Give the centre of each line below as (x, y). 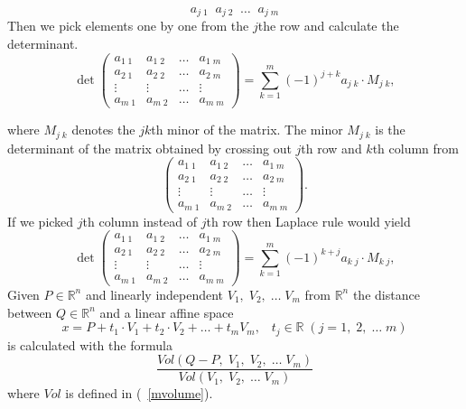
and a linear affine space (167, 312)
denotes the (103, 130)
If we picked (41, 221)
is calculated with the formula (90, 344)
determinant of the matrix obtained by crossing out (149, 148)
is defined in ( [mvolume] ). (139, 393)
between (30, 312)
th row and (331, 148)
